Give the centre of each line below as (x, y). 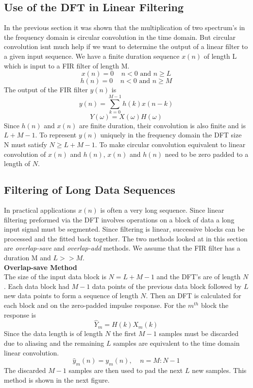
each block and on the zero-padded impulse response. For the (95, 305)
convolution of (25, 154)
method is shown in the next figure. (57, 380)
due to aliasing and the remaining (54, 343)
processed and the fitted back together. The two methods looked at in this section (126, 238)
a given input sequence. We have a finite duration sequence (92, 56)
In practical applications (40, 210)
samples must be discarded (199, 333)
